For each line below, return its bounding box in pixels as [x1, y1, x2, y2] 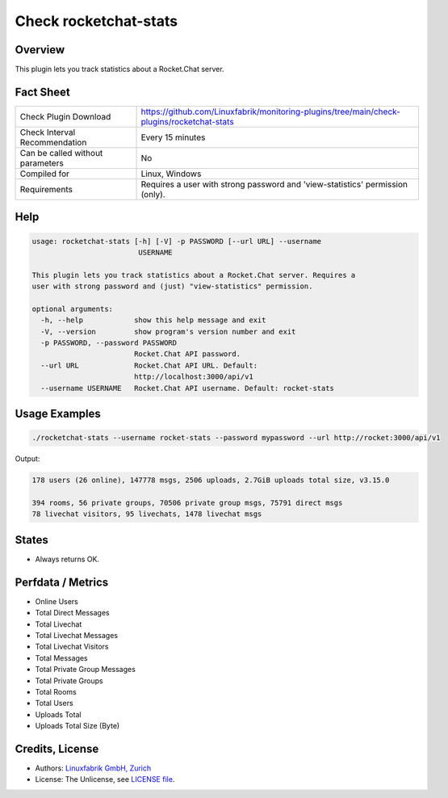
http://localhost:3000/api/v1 [133, 372, 253, 381]
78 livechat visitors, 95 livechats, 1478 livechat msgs [31, 510, 262, 519]
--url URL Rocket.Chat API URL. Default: [40, 360, 258, 370]
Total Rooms [35, 687, 77, 696]
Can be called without [19, 147, 103, 158]
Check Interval [19, 126, 76, 137]
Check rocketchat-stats [15, 12, 178, 30]
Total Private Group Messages [35, 665, 136, 674]
